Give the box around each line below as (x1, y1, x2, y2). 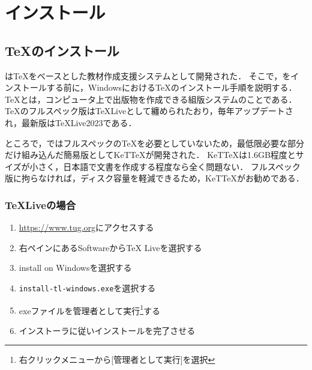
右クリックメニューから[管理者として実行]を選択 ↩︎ (19, 353, 215, 366)
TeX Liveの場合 (5, 197, 76, 212)
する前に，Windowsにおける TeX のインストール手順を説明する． (46, 81, 297, 94)
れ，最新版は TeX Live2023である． (5, 116, 137, 129)
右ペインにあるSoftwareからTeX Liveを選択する (19, 241, 202, 253)
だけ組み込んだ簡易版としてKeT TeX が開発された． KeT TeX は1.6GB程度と (5, 148, 296, 161)
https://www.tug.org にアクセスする (19, 221, 154, 234)
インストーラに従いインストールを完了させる (19, 324, 196, 336)
